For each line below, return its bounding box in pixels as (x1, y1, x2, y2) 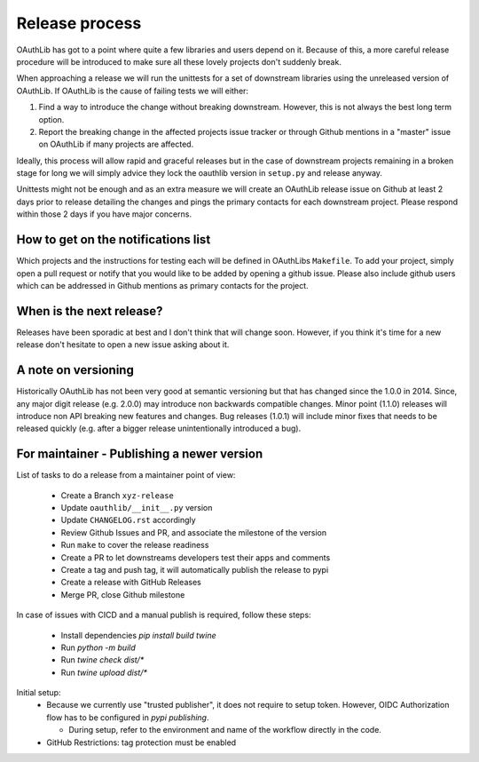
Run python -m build (60, 642, 137, 653)
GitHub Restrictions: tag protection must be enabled (46, 737, 237, 748)
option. (38, 114, 65, 124)
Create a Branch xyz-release (60, 489, 175, 501)
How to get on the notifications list (16, 232, 211, 248)
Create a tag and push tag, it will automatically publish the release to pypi (60, 564, 329, 575)
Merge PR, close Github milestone (60, 589, 185, 599)
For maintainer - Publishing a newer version (16, 447, 263, 462)
